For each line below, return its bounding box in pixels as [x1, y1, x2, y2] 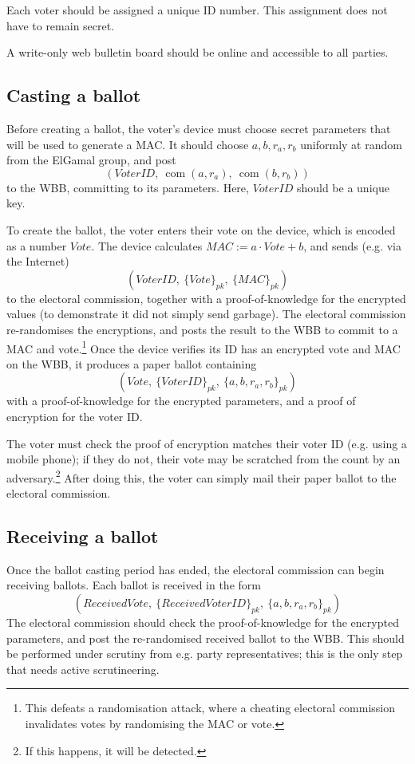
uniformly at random [300, 136, 402, 152]
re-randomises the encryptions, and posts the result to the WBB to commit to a [6, 321, 398, 337]
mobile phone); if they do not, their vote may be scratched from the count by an [6, 451, 401, 467]
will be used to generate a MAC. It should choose [6, 136, 249, 152]
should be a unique [296, 179, 389, 195]
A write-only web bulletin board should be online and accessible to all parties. [6, 44, 389, 61]
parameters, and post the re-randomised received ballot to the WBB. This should [6, 629, 405, 646]
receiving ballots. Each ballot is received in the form [6, 577, 261, 593]
